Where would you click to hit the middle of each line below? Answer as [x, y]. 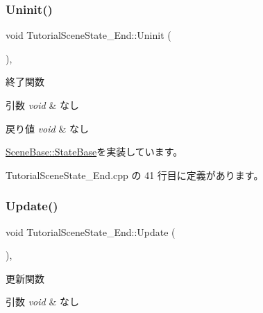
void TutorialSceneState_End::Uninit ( [88, 35]
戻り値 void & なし [47, 128]
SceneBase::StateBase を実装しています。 [94, 152]
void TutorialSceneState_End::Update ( [91, 231]
